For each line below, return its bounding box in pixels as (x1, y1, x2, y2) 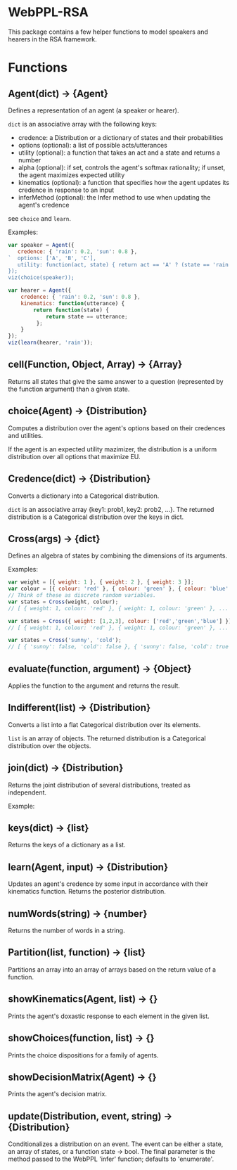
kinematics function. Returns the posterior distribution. (8, 887, 166, 896)
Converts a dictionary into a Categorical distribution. (8, 491, 160, 500)
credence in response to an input (18, 186, 115, 194)
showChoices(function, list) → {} (8, 1032, 155, 1044)
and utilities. (8, 431, 44, 439)
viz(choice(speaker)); (8, 274, 75, 281)
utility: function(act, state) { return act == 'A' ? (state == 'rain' (17, 261, 232, 268)
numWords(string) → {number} (8, 908, 148, 920)
